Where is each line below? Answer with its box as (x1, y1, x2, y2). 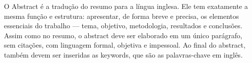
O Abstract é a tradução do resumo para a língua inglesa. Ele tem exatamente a (4, 1, 248, 11)
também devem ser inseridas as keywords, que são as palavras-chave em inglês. (4, 49, 243, 60)
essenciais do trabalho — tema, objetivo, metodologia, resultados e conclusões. (4, 20, 243, 31)
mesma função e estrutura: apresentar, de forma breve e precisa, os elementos (4, 10, 239, 21)
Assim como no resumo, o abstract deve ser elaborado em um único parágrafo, (4, 30, 243, 40)
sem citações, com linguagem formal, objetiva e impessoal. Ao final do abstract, (4, 40, 246, 50)
